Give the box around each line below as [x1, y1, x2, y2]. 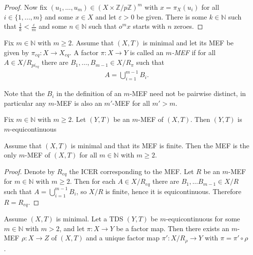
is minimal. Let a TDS [56, 213, 123, 223]
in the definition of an [56, 88, 122, 98]
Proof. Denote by [4, 166, 55, 176]
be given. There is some [136, 11, 207, 21]
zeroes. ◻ [174, 21, 203, 31]
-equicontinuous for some [166, 213, 240, 223]
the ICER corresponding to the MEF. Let [69, 166, 194, 176]
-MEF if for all [172, 47, 216, 57]
